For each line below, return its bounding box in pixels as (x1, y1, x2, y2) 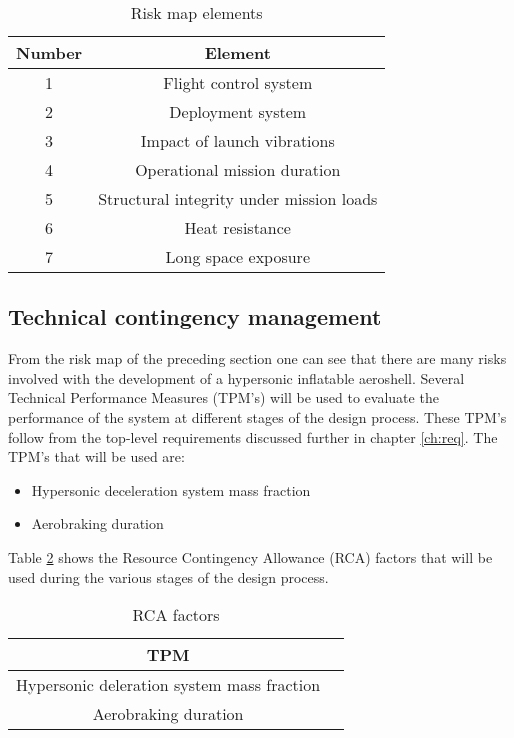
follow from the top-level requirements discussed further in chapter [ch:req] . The (8, 426, 498, 447)
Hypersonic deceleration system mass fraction (31, 479, 311, 500)
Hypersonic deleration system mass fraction (16, 673, 321, 697)
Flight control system (163, 71, 313, 94)
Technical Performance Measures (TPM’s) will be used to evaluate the (8, 387, 439, 408)
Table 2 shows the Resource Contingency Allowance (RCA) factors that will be (8, 546, 493, 567)
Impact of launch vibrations (140, 129, 335, 152)
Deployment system (169, 100, 307, 123)
